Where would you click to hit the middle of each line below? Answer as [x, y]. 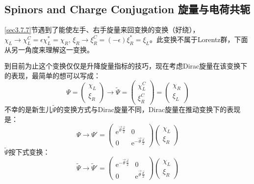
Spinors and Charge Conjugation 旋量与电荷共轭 [127, 9]
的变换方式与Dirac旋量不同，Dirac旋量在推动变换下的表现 [149, 109]
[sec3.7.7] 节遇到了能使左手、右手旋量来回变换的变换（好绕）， [102, 30]
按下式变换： [29, 151]
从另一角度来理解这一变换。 [49, 49]
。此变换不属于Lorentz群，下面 [199, 39]
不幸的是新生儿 [28, 109]
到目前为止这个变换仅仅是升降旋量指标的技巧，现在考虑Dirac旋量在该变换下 [126, 66]
